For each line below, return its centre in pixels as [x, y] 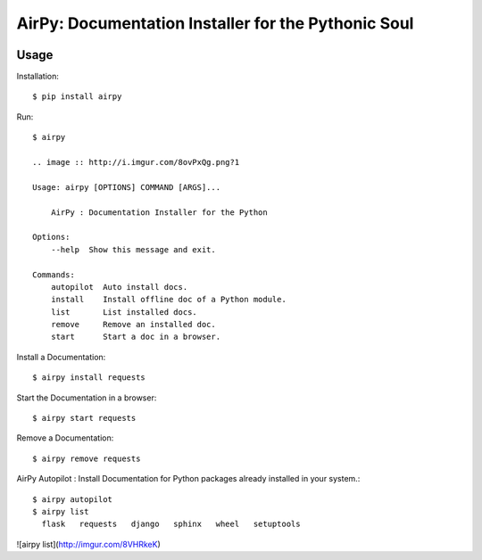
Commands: [54, 275]
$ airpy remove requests [87, 458]
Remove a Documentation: [65, 438]
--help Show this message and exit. [133, 249]
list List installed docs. [124, 312]
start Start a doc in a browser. [136, 337]
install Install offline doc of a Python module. [169, 300]
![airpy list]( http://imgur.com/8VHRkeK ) [88, 544]
